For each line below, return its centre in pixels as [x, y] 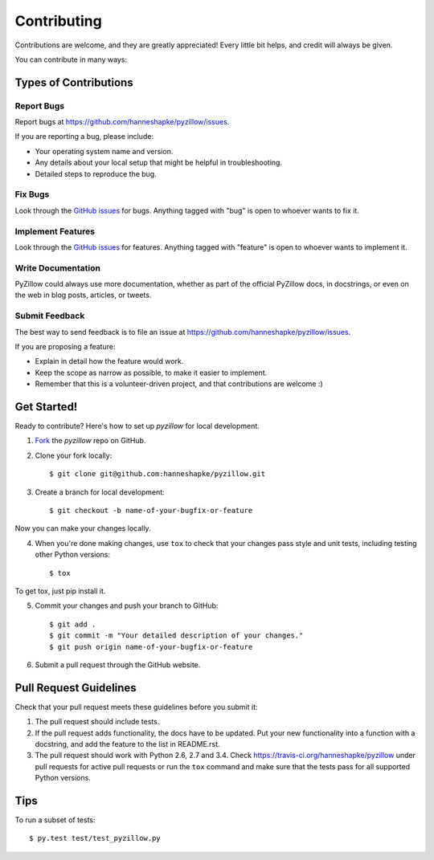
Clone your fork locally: [74, 455]
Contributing [58, 21]
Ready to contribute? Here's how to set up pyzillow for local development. [137, 426]
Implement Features [55, 231]
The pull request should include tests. [97, 722]
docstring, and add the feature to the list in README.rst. [127, 744]
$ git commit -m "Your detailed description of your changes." [176, 636]
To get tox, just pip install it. [60, 591]
